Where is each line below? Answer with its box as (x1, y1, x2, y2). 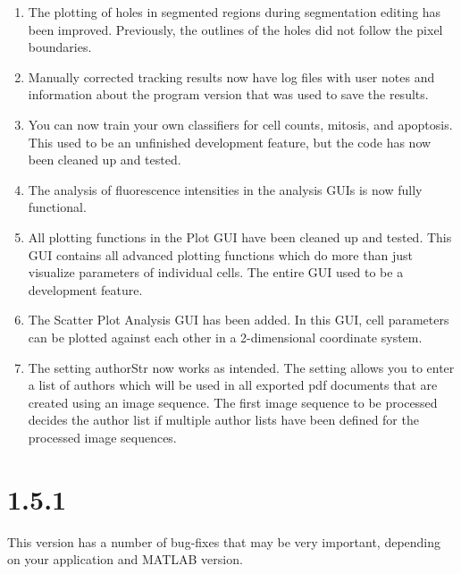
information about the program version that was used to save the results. (28, 85, 429, 104)
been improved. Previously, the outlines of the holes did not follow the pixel (28, 20, 443, 38)
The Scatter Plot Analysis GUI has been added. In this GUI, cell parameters (28, 310, 449, 329)
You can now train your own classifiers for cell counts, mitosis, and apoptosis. (28, 114, 453, 133)
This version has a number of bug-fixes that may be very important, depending (7, 532, 441, 551)
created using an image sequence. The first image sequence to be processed (28, 393, 438, 411)
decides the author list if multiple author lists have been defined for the (28, 410, 419, 429)
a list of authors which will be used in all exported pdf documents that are (28, 376, 438, 394)
